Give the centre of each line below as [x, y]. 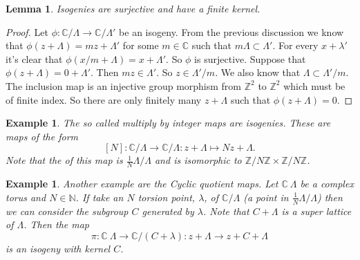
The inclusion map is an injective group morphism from [124, 85]
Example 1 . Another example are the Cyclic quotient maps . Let [142, 184]
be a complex [327, 184]
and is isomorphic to [198, 160]
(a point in [266, 197]
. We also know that [258, 72]
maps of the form [42, 136]
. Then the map [57, 224]
